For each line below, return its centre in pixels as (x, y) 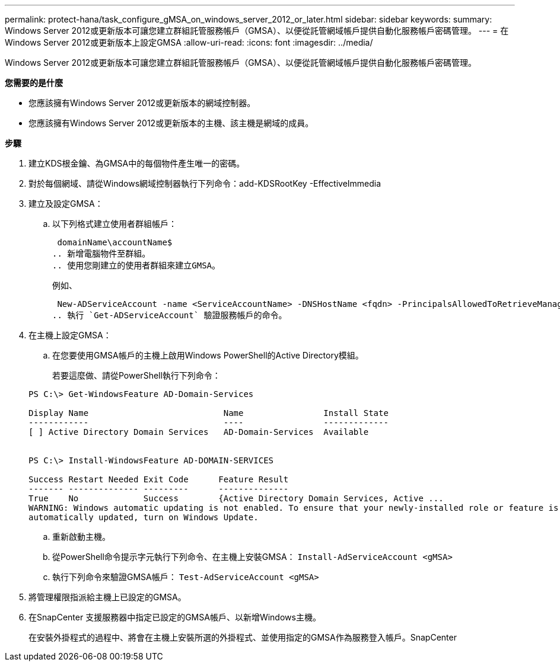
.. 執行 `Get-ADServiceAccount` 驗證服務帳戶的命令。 (170, 315)
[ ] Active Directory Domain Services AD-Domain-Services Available (199, 432)
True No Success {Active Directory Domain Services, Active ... (236, 498)
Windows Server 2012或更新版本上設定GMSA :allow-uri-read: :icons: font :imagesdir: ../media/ (189, 42)
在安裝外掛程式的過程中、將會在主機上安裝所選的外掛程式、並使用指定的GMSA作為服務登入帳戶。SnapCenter (243, 637)
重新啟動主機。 (81, 537)
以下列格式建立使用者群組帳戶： (114, 224)
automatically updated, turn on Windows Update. (144, 517)
